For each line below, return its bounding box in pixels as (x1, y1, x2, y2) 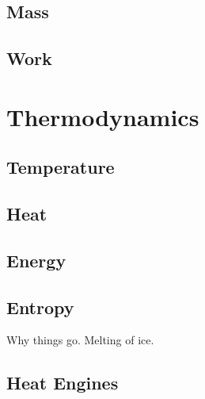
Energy (6, 247, 66, 272)
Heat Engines (6, 370, 119, 395)
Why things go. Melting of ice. (6, 332, 154, 348)
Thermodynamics (6, 100, 199, 132)
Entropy (6, 294, 74, 319)
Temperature (6, 155, 115, 179)
